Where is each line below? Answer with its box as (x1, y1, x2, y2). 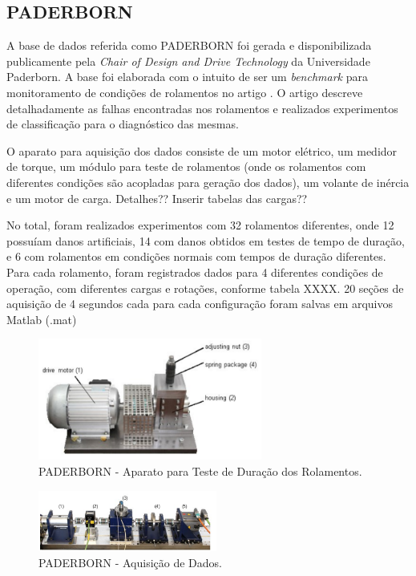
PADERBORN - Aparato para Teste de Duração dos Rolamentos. (38, 463, 362, 480)
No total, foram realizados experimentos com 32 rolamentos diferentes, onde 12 (6, 217, 394, 233)
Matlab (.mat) (6, 310, 77, 327)
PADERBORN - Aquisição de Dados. (38, 554, 223, 570)
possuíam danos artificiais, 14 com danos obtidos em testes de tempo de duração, (6, 232, 405, 249)
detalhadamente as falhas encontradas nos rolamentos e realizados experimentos (6, 99, 398, 116)
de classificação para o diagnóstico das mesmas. (6, 116, 239, 132)
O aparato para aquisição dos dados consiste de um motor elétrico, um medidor (6, 142, 398, 159)
